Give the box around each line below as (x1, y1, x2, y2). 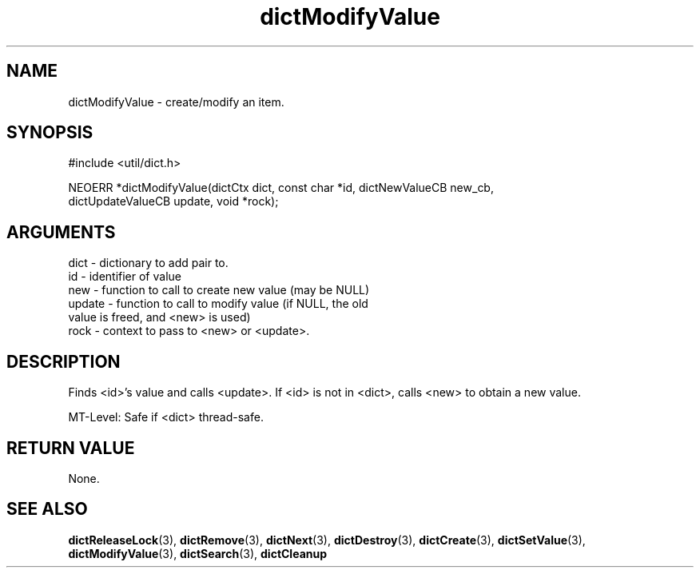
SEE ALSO (6, 499, 88, 520)
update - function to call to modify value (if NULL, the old (68, 297, 368, 311)
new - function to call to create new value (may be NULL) (68, 283, 370, 297)
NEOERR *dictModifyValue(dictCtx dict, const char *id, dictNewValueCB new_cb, (68, 181, 494, 195)
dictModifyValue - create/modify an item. (68, 94, 284, 109)
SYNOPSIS (6, 122, 93, 143)
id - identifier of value (68, 269, 181, 284)
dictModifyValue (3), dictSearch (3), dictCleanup (68, 546, 328, 560)
